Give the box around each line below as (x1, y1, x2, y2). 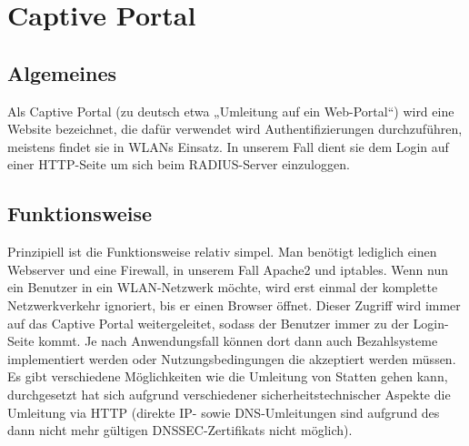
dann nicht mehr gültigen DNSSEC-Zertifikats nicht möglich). (7, 421, 353, 440)
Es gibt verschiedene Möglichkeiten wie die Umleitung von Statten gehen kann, (7, 367, 448, 386)
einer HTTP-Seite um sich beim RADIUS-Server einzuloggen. (7, 155, 350, 174)
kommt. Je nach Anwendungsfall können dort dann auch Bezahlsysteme (38, 331, 438, 350)
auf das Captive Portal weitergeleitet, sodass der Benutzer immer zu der (7, 313, 409, 332)
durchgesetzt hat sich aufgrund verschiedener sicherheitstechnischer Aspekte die (7, 384, 451, 403)
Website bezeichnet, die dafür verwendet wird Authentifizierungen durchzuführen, (7, 119, 463, 138)
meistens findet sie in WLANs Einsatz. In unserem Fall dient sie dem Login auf (7, 137, 449, 156)
